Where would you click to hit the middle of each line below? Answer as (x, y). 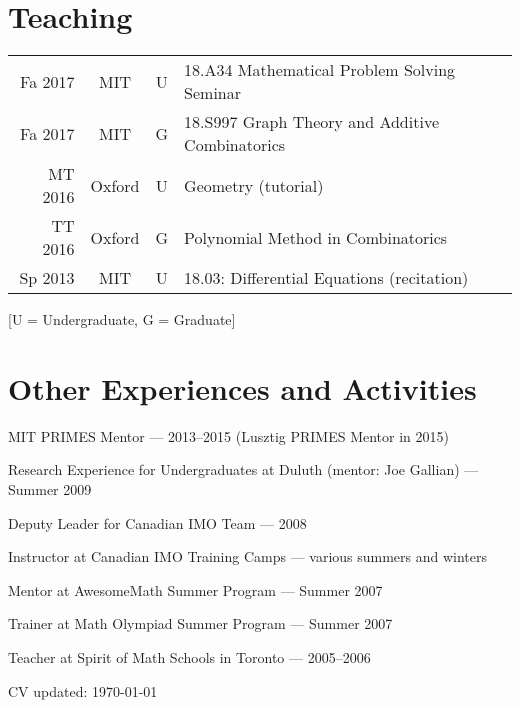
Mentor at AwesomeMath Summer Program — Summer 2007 (195, 589)
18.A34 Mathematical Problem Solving (320, 70)
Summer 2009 (50, 489)
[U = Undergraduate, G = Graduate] (122, 319)
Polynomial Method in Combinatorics (316, 237)
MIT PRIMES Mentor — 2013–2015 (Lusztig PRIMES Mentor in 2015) (228, 435)
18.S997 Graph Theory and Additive (311, 122)
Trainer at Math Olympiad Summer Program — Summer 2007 (200, 623)
